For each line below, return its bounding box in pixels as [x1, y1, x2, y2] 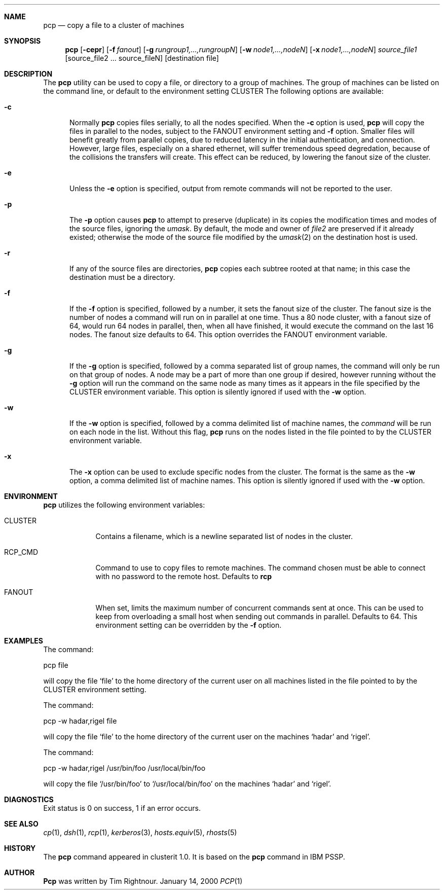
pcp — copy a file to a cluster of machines [43, 21, 184, 29]
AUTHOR [4, 868, 35, 877]
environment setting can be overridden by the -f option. [95, 621, 282, 629]
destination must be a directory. [69, 273, 175, 281]
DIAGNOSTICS [4, 795, 54, 804]
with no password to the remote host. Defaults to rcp [95, 572, 272, 581]
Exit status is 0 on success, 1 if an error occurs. [43, 804, 201, 812]
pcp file [43, 661, 68, 669]
